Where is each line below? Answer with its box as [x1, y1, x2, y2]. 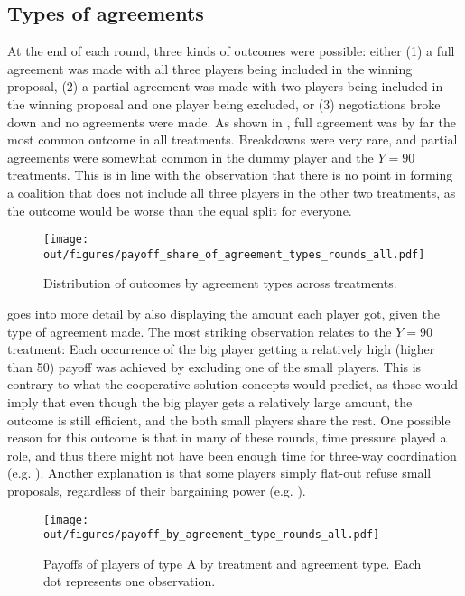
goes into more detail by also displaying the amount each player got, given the [7, 304, 441, 323]
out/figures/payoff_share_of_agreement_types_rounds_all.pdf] [43, 247, 425, 261]
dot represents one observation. [43, 572, 216, 591]
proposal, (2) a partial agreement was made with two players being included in [7, 77, 443, 96]
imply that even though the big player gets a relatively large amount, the [7, 393, 413, 412]
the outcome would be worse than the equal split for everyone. [7, 200, 352, 219]
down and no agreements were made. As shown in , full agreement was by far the [7, 112, 457, 131]
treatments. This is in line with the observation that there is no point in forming [7, 165, 453, 184]
